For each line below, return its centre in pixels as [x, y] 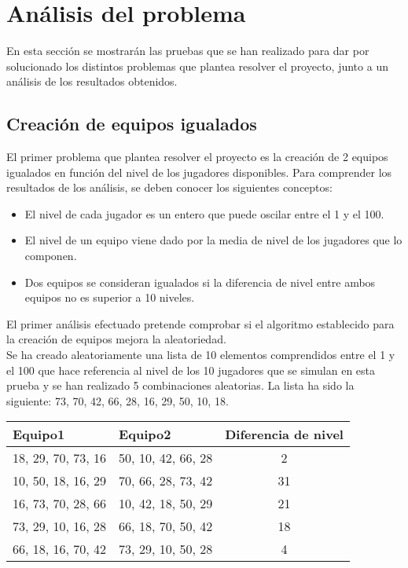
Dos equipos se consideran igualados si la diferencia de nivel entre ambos [200, 282]
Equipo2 [145, 434]
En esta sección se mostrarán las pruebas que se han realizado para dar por [188, 51]
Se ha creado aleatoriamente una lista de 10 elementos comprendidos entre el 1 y [201, 355]
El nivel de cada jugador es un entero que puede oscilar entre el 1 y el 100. [204, 213]
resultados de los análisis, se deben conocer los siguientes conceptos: [169, 187]
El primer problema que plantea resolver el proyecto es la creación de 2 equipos [197, 157]
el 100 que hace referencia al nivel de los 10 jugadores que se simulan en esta [191, 370]
